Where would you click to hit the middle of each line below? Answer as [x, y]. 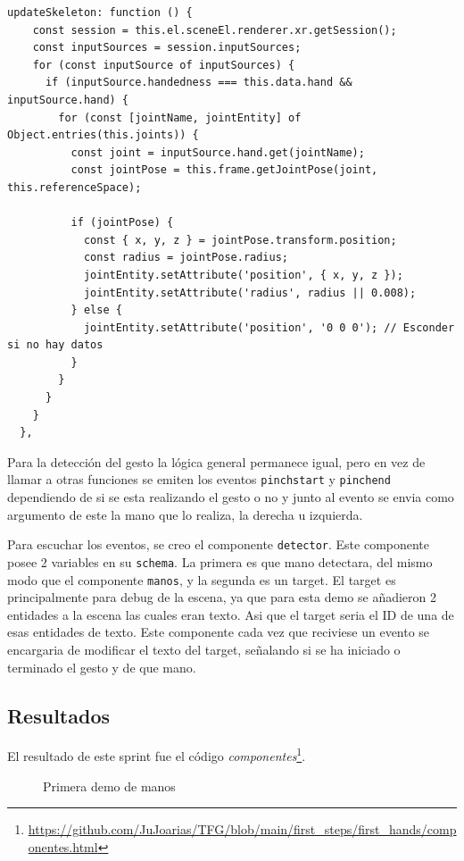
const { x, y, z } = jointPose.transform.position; [240, 240]
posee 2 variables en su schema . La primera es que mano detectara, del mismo [220, 561]
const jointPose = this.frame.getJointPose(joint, [224, 170]
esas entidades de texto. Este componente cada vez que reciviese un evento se [219, 632]
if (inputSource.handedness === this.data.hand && [199, 83]
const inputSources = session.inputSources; [167, 48]
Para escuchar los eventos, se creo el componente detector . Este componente [219, 544]
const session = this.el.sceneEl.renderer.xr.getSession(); [215, 30]
